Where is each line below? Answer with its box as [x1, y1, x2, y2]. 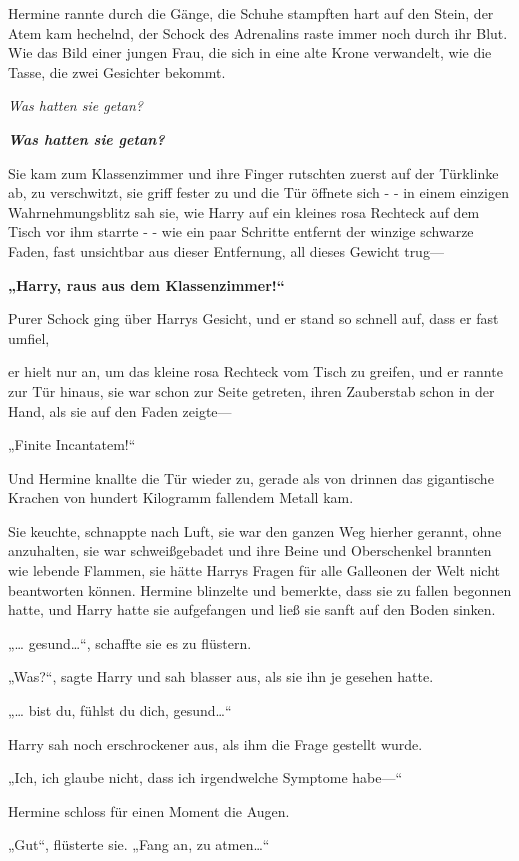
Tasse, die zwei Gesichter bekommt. [8, 61, 226, 82]
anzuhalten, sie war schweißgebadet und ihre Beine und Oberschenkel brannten [8, 540, 492, 561]
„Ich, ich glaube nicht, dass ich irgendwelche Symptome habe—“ [8, 767, 403, 788]
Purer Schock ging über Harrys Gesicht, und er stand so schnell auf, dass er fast [8, 308, 499, 329]
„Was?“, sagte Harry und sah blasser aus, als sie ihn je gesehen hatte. [8, 666, 434, 687]
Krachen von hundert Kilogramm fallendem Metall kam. [8, 487, 354, 508]
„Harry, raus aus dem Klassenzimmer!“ [8, 274, 285, 295]
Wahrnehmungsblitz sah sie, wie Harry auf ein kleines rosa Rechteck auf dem [8, 201, 480, 222]
